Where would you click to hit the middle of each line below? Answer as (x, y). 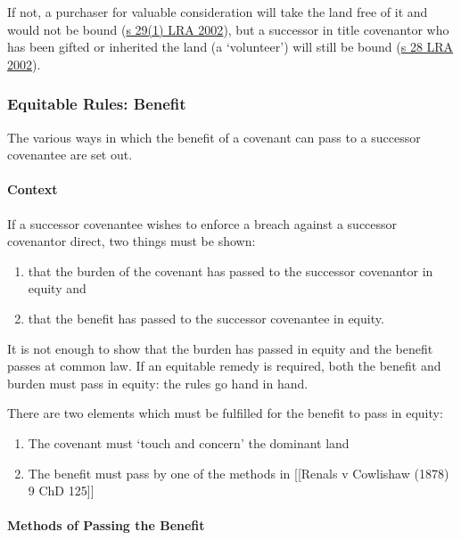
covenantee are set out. (70, 155)
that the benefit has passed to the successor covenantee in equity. (206, 318)
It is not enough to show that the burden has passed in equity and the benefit (220, 348)
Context (33, 189)
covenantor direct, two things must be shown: (132, 241)
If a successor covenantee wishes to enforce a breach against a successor (202, 223)
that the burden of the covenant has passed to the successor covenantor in (230, 270)
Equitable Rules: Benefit (97, 104)
